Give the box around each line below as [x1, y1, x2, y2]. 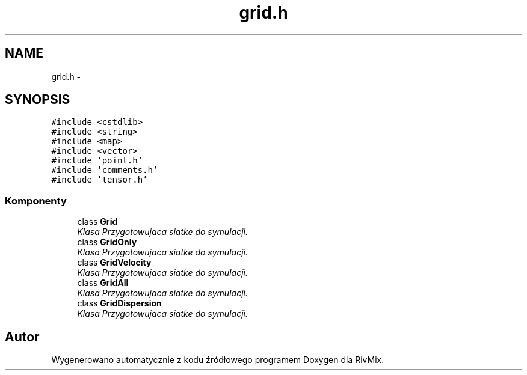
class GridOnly [77, 237, 137, 248]
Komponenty [5, 194, 67, 207]
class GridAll [77, 278, 129, 288]
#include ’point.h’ [51, 156, 143, 166]
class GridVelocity [77, 257, 152, 268]
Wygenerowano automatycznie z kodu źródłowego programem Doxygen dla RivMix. [51, 355, 384, 365]
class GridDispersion [77, 298, 162, 309]
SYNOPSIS [5, 92, 70, 108]
